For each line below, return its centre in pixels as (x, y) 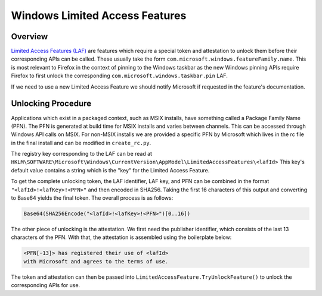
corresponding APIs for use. (46, 285)
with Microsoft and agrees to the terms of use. (96, 261)
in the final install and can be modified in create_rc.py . (81, 143)
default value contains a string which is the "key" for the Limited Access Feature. (110, 170)
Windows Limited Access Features (99, 15)
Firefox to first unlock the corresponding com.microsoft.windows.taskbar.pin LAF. (119, 76)
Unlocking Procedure (51, 104)
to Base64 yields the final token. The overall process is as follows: (92, 198)
